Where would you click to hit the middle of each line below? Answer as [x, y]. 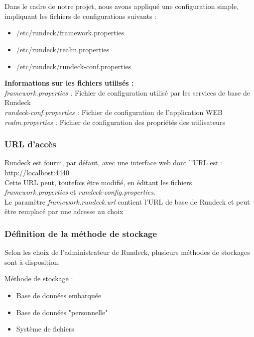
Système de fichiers [45, 329]
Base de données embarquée [59, 295]
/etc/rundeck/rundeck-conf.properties [74, 66]
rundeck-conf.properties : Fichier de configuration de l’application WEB [114, 112]
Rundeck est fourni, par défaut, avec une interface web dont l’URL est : [114, 163]
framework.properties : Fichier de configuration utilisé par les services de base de [127, 92]
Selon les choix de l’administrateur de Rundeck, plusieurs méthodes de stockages [127, 252]
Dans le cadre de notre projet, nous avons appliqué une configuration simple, [122, 6]
